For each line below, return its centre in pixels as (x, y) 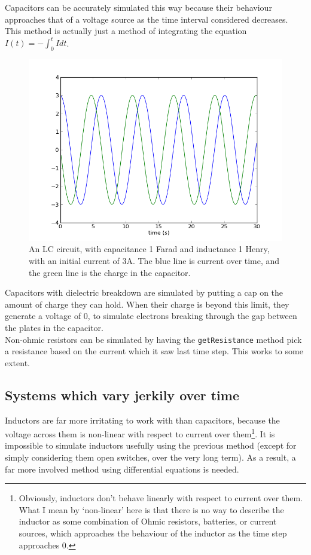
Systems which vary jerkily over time (122, 395)
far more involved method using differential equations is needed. (122, 469)
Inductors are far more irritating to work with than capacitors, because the (142, 420)
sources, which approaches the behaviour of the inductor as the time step (153, 533)
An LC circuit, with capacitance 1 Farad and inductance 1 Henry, (149, 249)
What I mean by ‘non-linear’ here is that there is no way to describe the (151, 509)
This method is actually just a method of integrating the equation (126, 31)
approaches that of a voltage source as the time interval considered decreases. (147, 19)
